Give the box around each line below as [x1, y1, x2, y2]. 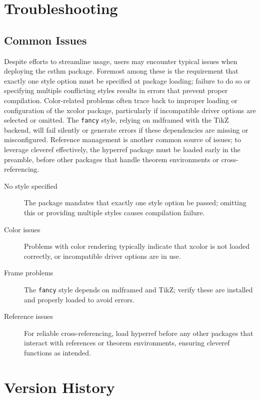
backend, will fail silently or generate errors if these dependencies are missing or [4, 124, 248, 135]
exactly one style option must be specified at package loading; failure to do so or [4, 75, 250, 86]
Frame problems [4, 267, 53, 278]
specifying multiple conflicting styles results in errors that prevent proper [4, 85, 228, 96]
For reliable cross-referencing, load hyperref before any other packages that [24, 327, 253, 338]
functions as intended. [24, 347, 91, 357]
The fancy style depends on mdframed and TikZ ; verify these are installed [24, 284, 253, 294]
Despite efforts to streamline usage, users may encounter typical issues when [4, 56, 237, 66]
